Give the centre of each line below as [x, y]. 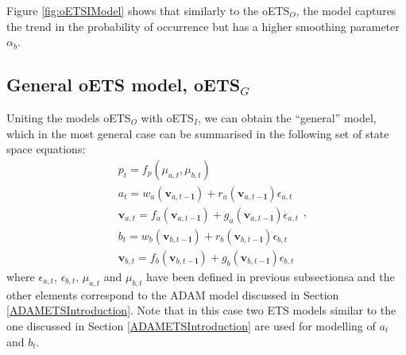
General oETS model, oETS [124, 85]
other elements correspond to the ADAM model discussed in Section [173, 294]
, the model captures [346, 10]
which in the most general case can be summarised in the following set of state [198, 133]
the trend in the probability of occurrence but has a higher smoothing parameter [203, 26]
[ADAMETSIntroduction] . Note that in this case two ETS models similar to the [201, 310]
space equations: [46, 149]
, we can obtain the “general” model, [287, 117]
